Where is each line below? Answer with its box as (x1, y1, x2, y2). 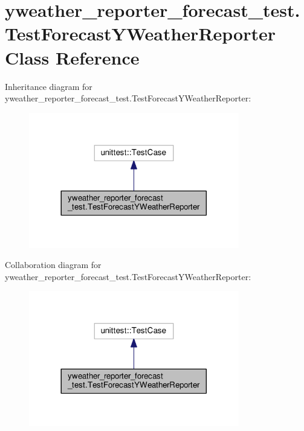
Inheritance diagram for (5, 80, 92, 92)
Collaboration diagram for (5, 258, 102, 271)
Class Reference (5, 45, 140, 69)
